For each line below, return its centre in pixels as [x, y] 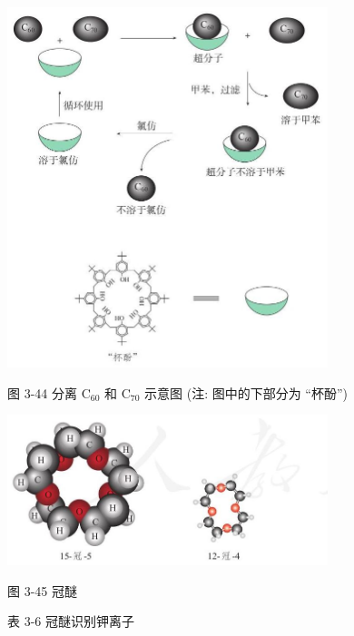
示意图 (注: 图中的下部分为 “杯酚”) [246, 392]
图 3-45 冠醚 [42, 590]
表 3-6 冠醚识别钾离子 [71, 621]
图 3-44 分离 [42, 392]
